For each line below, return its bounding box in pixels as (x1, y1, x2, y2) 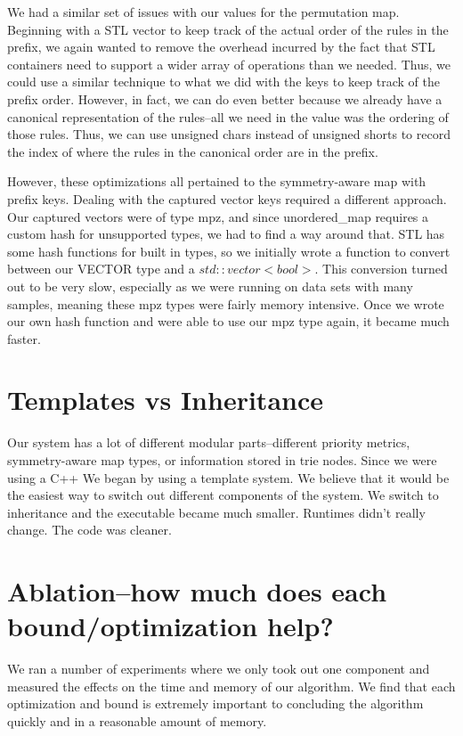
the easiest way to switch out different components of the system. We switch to (7, 486, 439, 504)
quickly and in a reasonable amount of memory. (7, 712, 267, 731)
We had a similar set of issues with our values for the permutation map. (7, 3, 400, 20)
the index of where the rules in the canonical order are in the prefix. (7, 142, 378, 160)
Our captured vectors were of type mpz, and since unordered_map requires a (7, 207, 429, 225)
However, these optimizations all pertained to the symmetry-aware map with (7, 172, 426, 191)
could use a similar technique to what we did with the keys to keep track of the (7, 72, 440, 91)
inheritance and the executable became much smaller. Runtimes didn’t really (7, 503, 426, 521)
